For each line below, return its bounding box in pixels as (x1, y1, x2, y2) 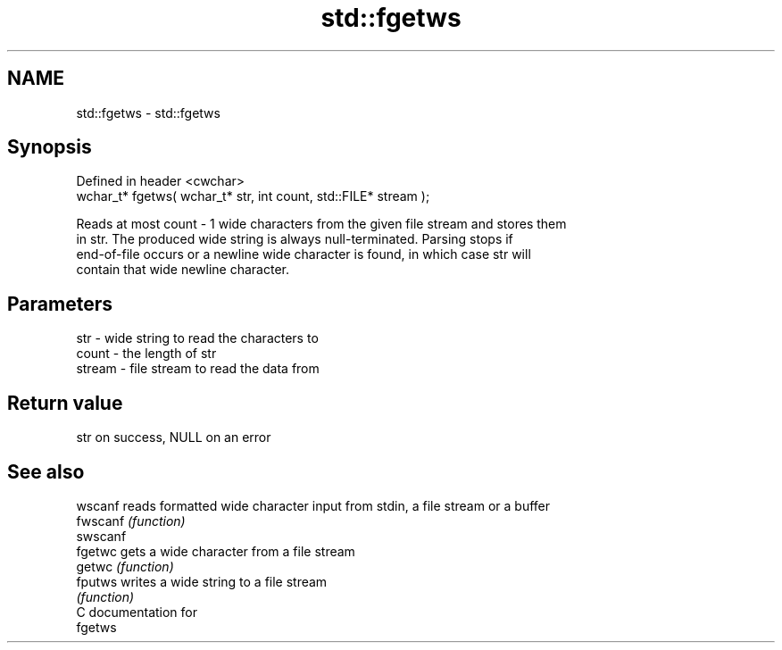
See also (7, 460, 85, 483)
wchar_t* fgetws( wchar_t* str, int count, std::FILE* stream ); (76, 188, 430, 204)
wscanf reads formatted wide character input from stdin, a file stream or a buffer (76, 497, 551, 513)
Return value (7, 391, 123, 414)
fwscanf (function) (76, 512, 186, 529)
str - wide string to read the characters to (76, 330, 319, 346)
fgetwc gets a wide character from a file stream (76, 543, 355, 559)
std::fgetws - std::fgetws (76, 104, 220, 121)
